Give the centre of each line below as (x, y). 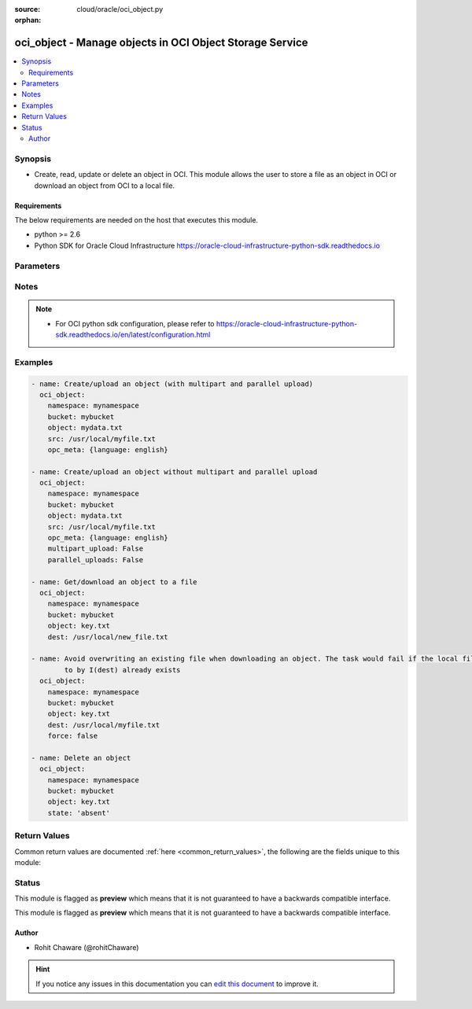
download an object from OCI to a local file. (105, 186)
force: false (73, 736)
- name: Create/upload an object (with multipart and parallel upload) (172, 384)
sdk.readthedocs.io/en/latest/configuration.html (133, 335)
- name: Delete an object (81, 758)
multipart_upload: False (96, 549)
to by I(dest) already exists (122, 670)
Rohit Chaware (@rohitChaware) (87, 947)
